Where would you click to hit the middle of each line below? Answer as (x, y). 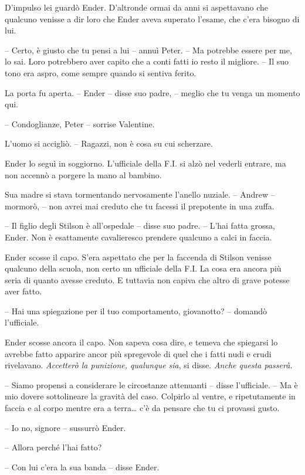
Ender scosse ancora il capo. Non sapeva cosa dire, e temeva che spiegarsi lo (141, 342)
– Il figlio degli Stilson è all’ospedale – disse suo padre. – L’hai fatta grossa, (140, 225)
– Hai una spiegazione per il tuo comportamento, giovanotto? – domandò (136, 311)
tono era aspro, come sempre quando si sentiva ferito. (101, 72)
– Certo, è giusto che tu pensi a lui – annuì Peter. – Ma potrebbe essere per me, (148, 50)
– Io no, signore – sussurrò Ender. (65, 427)
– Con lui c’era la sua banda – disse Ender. (82, 466)
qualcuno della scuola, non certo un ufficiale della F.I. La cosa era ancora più (143, 268)
